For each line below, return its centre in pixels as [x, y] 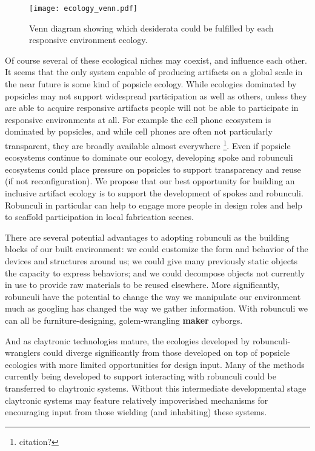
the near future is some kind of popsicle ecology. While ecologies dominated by [151, 84]
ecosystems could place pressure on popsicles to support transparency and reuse [153, 169]
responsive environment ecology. [88, 40]
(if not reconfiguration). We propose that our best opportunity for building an [150, 181]
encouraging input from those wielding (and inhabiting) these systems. [136, 412]
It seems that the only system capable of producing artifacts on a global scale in [154, 72]
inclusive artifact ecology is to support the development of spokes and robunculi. [154, 193]
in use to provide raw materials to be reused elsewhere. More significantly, [142, 285]
